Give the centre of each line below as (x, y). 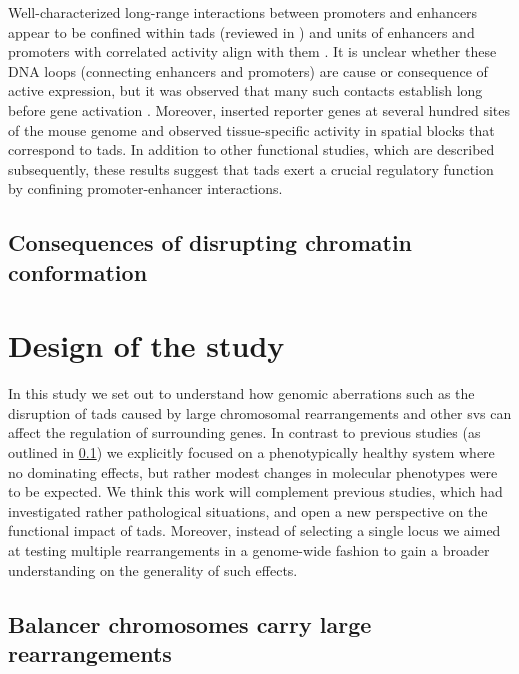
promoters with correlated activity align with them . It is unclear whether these (252, 51)
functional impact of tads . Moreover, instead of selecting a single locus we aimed (254, 530)
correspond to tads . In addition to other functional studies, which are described (251, 149)
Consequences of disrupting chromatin (210, 242)
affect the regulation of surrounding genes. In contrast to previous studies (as (244, 432)
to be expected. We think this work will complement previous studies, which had (255, 491)
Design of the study (146, 345)
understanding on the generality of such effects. (153, 569)
